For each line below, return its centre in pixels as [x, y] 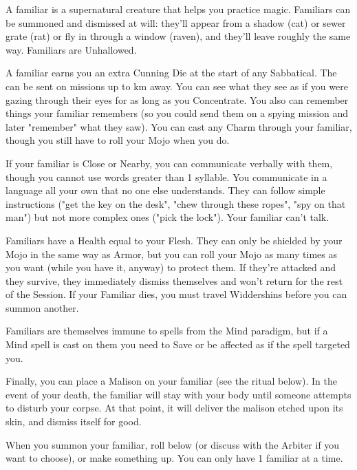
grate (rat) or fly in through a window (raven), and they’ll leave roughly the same [178, 36]
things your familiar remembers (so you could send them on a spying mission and [177, 113]
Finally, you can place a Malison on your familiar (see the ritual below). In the [171, 381]
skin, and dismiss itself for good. [74, 421]
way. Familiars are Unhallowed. [71, 49]
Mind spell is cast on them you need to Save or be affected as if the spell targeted [178, 344]
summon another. [42, 307]
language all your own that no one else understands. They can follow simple [165, 190]
